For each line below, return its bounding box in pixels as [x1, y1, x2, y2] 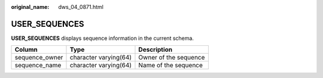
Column [14, 45, 38, 54]
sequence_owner [14, 54, 63, 62]
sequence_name [14, 61, 62, 70]
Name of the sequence [138, 61, 203, 70]
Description [138, 45, 173, 54]
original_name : [11, 4, 50, 10]
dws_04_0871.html [58, 4, 104, 10]
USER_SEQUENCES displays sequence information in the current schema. [11, 35, 194, 42]
